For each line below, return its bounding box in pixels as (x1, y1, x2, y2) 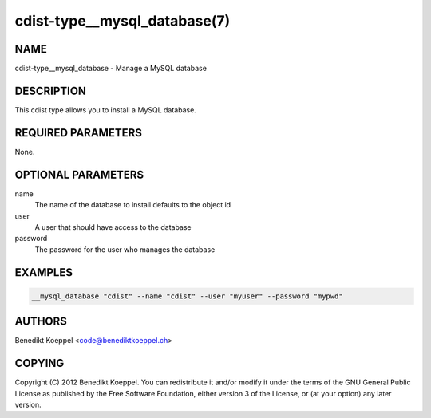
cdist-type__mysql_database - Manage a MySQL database (14, 64, 208, 73)
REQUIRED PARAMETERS (14, 126, 143, 140)
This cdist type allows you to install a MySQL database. (14, 104, 197, 115)
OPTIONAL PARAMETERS (14, 168, 144, 181)
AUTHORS (14, 315, 68, 329)
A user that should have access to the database (34, 222, 192, 231)
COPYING (14, 357, 65, 370)
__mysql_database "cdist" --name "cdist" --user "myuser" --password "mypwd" (31, 291, 343, 301)
